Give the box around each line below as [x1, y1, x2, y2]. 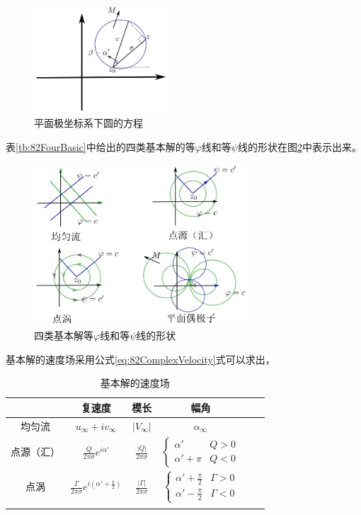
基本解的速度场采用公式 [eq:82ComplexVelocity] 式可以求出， [6, 351, 275, 366]
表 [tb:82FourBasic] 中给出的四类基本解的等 [6, 139, 195, 154]
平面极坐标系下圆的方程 [34, 115, 143, 130]
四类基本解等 [34, 328, 93, 343]
